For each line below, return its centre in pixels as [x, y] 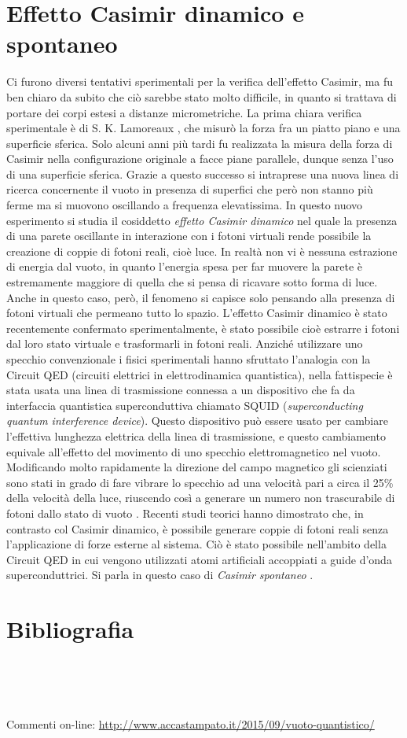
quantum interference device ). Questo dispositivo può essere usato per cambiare [197, 421]
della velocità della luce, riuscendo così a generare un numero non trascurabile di [201, 498]
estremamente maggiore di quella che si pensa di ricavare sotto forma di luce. [192, 282]
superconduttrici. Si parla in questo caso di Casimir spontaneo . [160, 575]
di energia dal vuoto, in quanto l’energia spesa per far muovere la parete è [185, 266]
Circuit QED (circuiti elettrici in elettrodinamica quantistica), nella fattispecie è [200, 374]
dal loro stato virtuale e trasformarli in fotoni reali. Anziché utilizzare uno [185, 343]
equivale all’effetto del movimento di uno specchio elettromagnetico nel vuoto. [194, 451]
